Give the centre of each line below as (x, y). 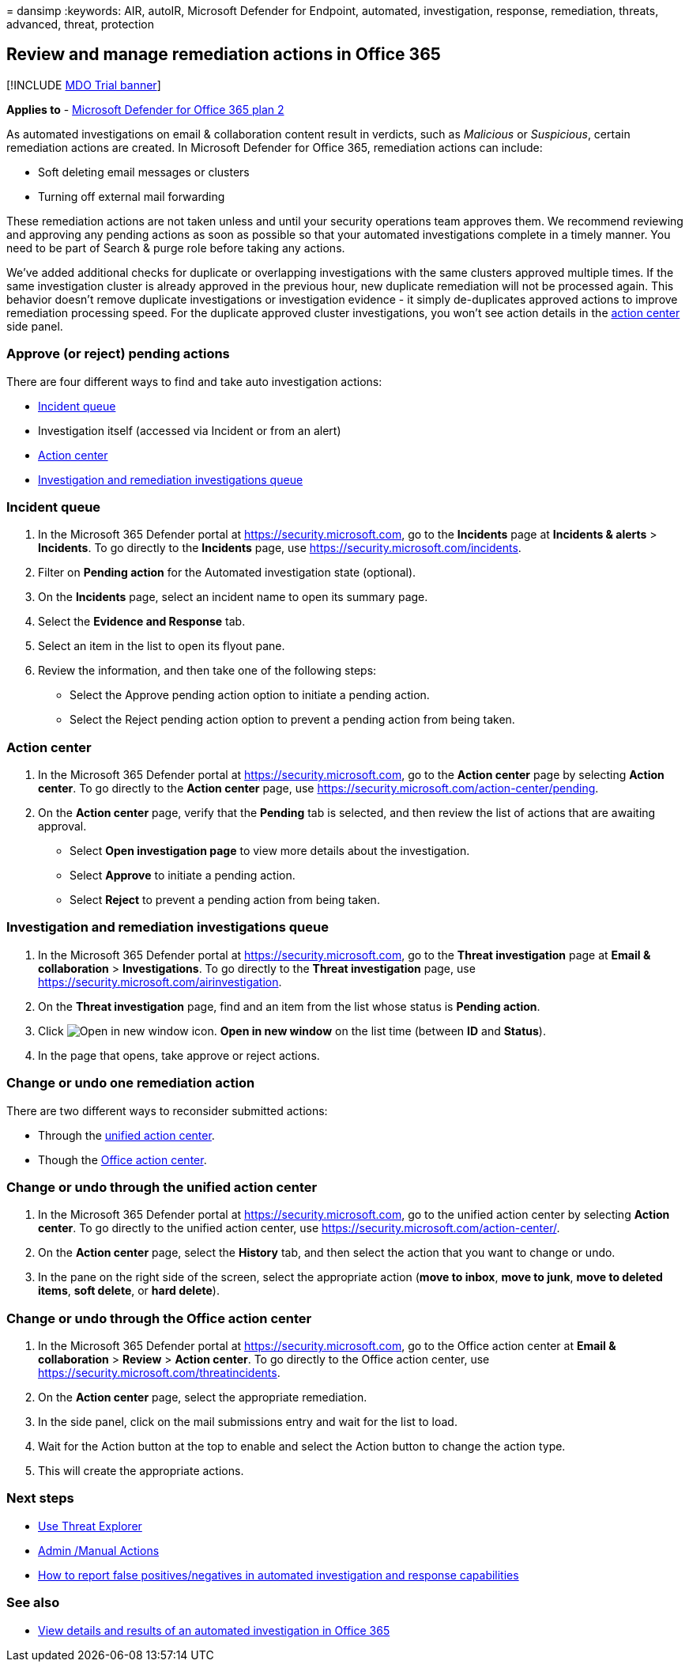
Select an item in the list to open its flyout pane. (162, 646)
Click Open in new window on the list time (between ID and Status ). (292, 1031)
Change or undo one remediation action (131, 1083)
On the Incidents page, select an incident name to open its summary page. (233, 597)
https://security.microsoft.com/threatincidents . (159, 1373)
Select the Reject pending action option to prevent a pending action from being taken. (292, 720)
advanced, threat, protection (80, 24)
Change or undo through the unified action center (162, 1187)
